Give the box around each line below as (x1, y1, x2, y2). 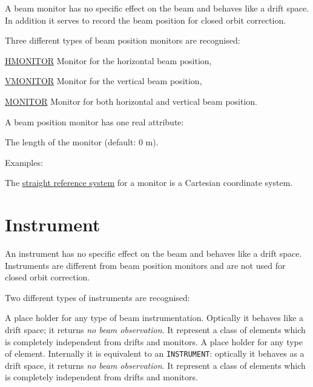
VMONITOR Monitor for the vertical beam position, (5, 74, 202, 87)
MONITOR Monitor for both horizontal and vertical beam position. (5, 94, 257, 107)
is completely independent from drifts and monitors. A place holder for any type (5, 335, 303, 348)
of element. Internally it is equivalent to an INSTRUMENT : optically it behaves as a (5, 347, 305, 360)
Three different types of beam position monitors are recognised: (5, 34, 240, 47)
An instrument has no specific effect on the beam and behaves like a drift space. (5, 247, 302, 260)
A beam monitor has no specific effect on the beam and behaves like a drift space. (5, 2, 309, 14)
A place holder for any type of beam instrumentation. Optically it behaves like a (5, 311, 304, 324)
